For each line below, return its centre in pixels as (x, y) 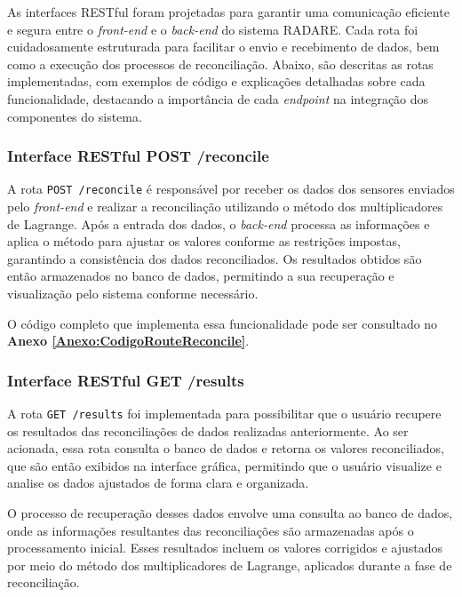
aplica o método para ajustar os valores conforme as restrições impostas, (204, 241)
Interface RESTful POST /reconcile (138, 156)
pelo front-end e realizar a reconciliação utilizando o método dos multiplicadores (225, 207)
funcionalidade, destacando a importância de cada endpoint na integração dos (218, 98)
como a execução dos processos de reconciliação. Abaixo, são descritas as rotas (220, 64)
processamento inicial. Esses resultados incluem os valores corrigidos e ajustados (225, 548)
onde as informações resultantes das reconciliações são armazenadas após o (211, 530)
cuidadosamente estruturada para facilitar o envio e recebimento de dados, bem (223, 47)
